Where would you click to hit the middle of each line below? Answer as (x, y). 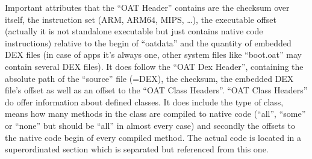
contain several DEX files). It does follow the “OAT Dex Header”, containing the (154, 66)
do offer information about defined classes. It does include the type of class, (144, 101)
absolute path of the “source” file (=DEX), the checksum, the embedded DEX (149, 78)
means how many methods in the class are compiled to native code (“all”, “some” (155, 114)
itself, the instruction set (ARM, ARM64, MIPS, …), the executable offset (141, 19)
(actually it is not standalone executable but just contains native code (134, 31)
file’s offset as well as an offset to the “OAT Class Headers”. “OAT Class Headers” (156, 90)
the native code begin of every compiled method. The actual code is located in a (153, 137)
